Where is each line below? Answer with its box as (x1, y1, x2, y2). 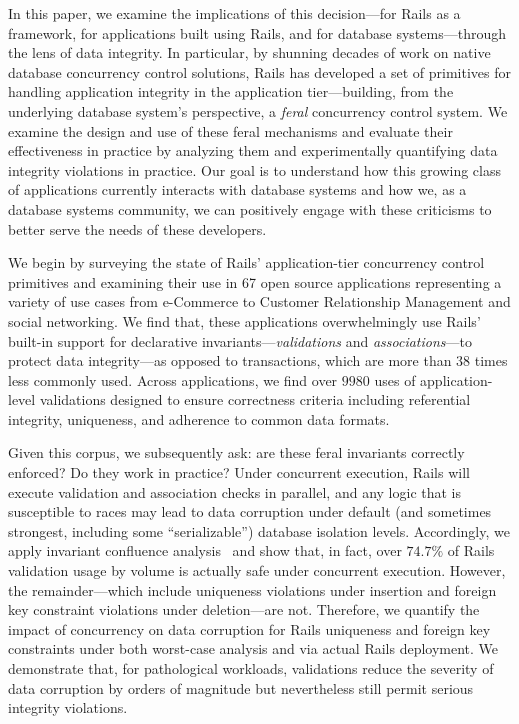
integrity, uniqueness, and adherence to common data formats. (8, 408, 390, 429)
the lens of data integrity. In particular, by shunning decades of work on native (8, 42, 491, 63)
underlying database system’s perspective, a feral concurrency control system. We (8, 100, 508, 121)
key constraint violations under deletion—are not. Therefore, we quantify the (8, 599, 480, 620)
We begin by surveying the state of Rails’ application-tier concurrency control (8, 252, 485, 273)
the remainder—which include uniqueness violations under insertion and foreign (8, 579, 497, 600)
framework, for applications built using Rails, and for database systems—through (8, 22, 506, 43)
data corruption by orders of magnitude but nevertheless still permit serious (8, 677, 474, 698)
